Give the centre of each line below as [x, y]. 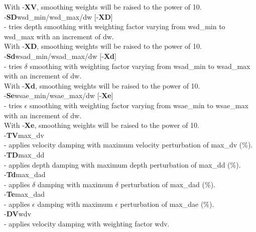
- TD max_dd [24, 154]
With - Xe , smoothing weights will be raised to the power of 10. [102, 125]
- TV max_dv [24, 135]
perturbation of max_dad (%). [168, 184]
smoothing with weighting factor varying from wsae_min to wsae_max [139, 105]
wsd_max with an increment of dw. [59, 36]
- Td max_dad [25, 174]
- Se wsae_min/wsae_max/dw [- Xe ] [59, 95]
